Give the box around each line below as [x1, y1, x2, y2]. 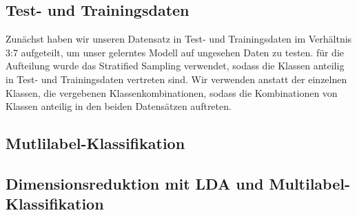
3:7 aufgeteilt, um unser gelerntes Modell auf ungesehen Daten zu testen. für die [6, 45, 345, 59]
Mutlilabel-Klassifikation [6, 133, 185, 154]
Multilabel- [269, 172, 351, 194]
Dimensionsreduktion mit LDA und [6, 172, 264, 194]
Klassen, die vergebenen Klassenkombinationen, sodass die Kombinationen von [6, 85, 338, 100]
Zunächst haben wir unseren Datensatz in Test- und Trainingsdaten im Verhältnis [6, 32, 352, 46]
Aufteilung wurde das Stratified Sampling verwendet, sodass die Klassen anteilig [6, 58, 345, 73]
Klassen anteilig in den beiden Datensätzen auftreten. [6, 99, 232, 113]
